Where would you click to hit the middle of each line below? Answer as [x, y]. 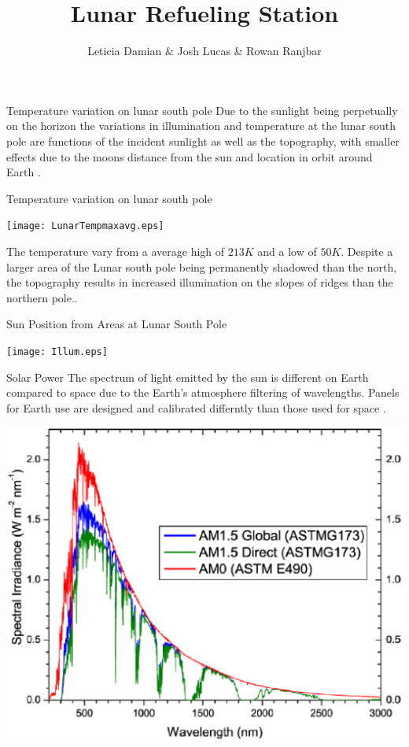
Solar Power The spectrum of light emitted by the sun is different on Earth [188, 377]
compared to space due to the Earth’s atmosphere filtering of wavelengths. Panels [203, 392]
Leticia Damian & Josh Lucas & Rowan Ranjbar [204, 51]
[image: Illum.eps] [57, 351]
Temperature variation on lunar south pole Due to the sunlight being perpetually [202, 110]
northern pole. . [42, 297]
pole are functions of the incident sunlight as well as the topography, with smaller [203, 141]
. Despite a [367, 251]
